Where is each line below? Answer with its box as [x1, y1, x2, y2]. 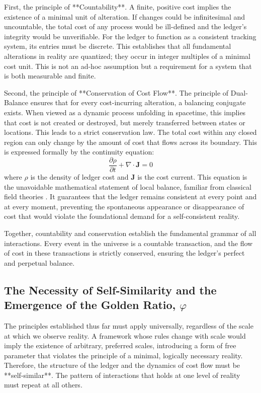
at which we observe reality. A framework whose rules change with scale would [4, 330, 246, 341]
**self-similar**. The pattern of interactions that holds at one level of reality [4, 369, 240, 380]
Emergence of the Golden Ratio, [4, 297, 176, 312]
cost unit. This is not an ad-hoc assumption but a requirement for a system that [4, 60, 252, 71]
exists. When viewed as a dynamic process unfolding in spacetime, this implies [4, 107, 246, 117]
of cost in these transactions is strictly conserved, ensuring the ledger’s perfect [4, 248, 245, 258]
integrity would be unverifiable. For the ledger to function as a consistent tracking [4, 31, 256, 41]
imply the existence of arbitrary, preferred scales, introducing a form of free [4, 340, 236, 351]
